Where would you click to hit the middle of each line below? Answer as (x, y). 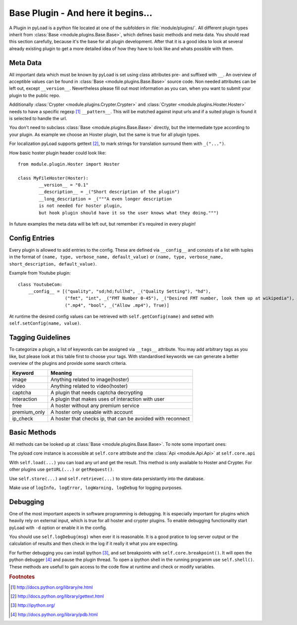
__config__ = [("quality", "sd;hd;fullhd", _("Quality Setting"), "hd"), (120, 291)
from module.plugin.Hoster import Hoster (69, 164)
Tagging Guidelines (40, 338)
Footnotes (22, 577)
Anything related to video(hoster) (89, 386)
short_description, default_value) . (53, 264)
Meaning (61, 373)
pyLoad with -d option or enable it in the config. (58, 527)
